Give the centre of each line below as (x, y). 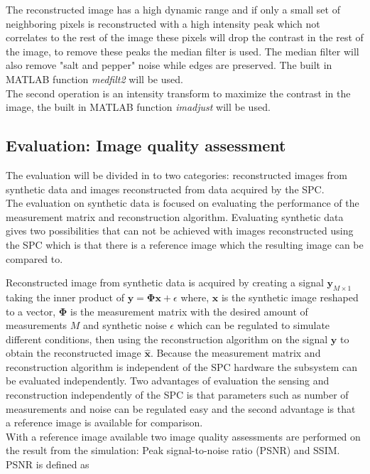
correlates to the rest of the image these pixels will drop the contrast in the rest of (185, 37)
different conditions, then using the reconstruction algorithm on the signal (167, 339)
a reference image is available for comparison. (104, 422)
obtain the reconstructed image (74, 353)
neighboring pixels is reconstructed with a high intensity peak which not (163, 23)
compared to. (34, 258)
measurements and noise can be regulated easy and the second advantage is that (181, 408)
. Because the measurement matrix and (235, 353)
